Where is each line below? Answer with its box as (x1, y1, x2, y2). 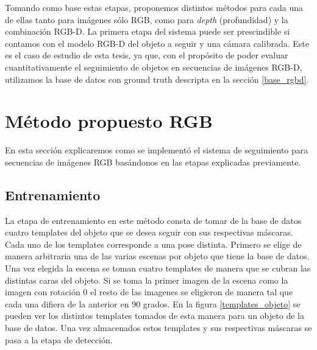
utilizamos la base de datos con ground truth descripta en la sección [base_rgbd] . (5, 72, 309, 85)
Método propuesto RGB (5, 108, 213, 133)
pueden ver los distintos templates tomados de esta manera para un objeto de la (5, 309, 304, 322)
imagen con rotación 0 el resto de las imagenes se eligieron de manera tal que (5, 285, 293, 298)
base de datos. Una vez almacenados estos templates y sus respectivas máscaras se (5, 321, 312, 334)
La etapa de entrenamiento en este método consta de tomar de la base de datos (5, 214, 302, 226)
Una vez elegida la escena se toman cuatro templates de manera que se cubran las (5, 262, 311, 275)
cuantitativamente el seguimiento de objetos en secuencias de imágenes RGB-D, (5, 60, 302, 73)
